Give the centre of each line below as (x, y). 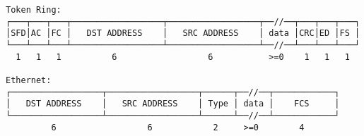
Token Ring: (34, 10)
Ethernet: (29, 80)
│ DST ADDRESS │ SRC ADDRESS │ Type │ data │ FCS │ (173, 104)
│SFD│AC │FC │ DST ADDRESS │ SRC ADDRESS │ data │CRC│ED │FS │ (183, 33)
